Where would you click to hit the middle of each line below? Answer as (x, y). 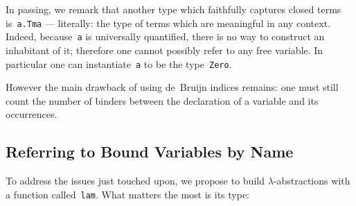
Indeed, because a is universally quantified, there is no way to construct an (165, 36)
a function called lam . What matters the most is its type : (127, 194)
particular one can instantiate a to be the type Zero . (119, 63)
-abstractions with (312, 181)
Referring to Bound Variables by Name (150, 152)
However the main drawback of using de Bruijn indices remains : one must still (172, 87)
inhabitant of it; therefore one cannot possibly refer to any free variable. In (164, 50)
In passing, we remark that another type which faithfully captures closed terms (173, 9)
